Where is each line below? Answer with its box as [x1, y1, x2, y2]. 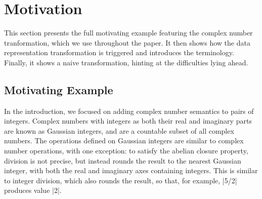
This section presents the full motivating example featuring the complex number [4, 27, 253, 38]
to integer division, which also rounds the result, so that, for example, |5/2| [4, 175, 237, 185]
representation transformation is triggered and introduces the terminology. [4, 47, 234, 58]
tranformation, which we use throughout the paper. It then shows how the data [4, 37, 250, 48]
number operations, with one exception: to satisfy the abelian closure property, [4, 145, 248, 156]
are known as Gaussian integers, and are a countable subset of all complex [4, 125, 234, 136]
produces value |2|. [4, 185, 62, 195]
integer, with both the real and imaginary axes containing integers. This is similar [4, 165, 258, 176]
